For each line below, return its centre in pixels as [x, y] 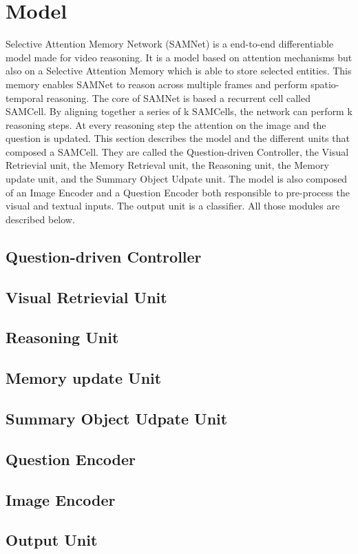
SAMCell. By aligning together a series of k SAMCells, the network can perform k [179, 111]
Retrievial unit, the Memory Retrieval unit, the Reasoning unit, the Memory [167, 165]
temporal [24, 98]
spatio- [325, 84]
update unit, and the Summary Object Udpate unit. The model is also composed [177, 179]
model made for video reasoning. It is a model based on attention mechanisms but [179, 57]
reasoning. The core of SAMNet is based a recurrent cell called [178, 98]
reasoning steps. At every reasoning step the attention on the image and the [166, 124]
